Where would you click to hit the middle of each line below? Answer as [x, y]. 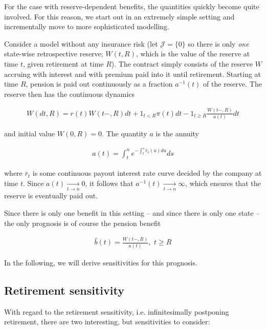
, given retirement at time [63, 63]
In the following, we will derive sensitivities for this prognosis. [101, 262]
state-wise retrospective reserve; [54, 54]
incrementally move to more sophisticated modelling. [87, 26]
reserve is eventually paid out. [51, 195]
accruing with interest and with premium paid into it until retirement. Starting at [133, 74]
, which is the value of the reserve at [193, 54]
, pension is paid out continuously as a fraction [99, 84]
